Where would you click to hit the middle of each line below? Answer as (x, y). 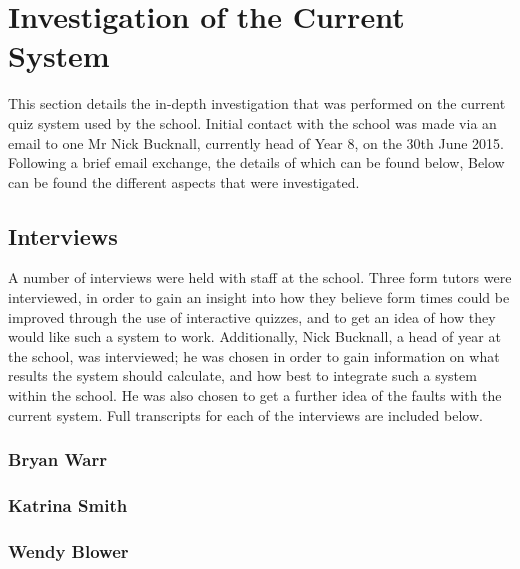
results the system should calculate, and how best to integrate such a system (242, 375)
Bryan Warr (57, 459)
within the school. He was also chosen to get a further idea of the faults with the (255, 395)
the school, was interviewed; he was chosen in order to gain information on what (254, 355)
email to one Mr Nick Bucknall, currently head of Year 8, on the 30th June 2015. (256, 142)
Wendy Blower (68, 550)
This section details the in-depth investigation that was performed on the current (257, 103)
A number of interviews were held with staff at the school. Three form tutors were (260, 277)
